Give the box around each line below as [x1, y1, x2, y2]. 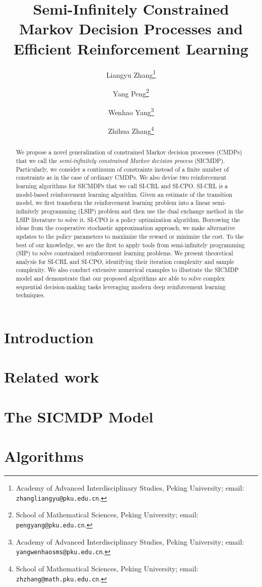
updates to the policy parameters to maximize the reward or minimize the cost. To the [16, 232, 244, 240]
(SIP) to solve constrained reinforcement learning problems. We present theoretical [16, 249, 233, 257]
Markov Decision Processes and [19, 18, 243, 39]
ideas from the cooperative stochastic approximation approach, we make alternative [16, 224, 235, 232]
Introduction [4, 327, 94, 348]
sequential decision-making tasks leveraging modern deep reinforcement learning [16, 282, 226, 291]
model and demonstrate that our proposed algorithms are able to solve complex [16, 274, 225, 283]
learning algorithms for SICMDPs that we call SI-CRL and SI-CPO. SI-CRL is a [16, 181, 228, 190]
